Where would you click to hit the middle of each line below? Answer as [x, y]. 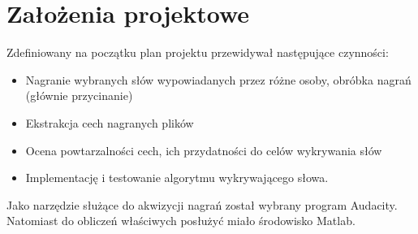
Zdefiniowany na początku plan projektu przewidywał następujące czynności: [198, 52]
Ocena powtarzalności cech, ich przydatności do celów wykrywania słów [204, 150]
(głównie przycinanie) [79, 95]
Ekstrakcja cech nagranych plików [110, 122]
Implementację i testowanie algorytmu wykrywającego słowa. [177, 178]
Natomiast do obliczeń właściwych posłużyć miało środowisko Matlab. [181, 221]
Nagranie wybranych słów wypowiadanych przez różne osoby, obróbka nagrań [218, 79]
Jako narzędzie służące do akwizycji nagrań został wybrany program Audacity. [202, 204]
